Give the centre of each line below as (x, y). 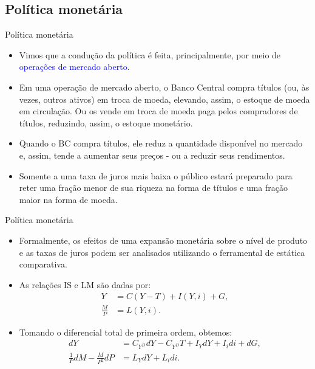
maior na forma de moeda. (68, 199)
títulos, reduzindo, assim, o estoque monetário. (106, 122)
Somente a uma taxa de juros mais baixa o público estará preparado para (156, 175)
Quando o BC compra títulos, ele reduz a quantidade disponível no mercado (161, 143)
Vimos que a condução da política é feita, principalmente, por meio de (150, 54)
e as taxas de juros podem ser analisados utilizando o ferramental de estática (162, 252)
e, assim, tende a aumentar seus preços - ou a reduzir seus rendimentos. (152, 155)
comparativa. (43, 264)
